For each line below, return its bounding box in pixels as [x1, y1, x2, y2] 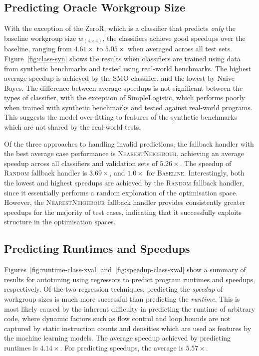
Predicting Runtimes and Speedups [4, 241, 190, 256]
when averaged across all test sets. [127, 43, 233, 54]
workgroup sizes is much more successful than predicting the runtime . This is [4, 293, 240, 304]
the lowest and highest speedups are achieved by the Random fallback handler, [4, 178, 244, 188]
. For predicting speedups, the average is [60, 342, 184, 353]
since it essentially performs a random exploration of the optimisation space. [4, 187, 238, 197]
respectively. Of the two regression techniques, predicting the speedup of [4, 284, 223, 294]
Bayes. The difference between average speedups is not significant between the [4, 82, 243, 93]
